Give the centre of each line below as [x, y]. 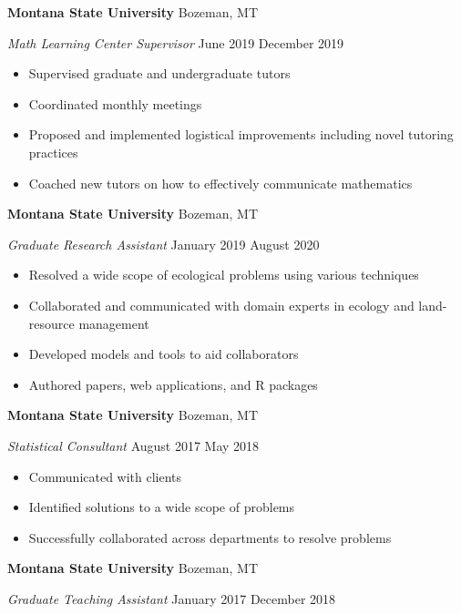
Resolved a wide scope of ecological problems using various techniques [224, 275]
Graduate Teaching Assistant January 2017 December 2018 [172, 598]
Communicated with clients [105, 476]
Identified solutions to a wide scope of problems [162, 507]
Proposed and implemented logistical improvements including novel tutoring [241, 134]
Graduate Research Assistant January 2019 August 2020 [164, 244]
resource [51, 323]
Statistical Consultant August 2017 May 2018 [133, 445]
